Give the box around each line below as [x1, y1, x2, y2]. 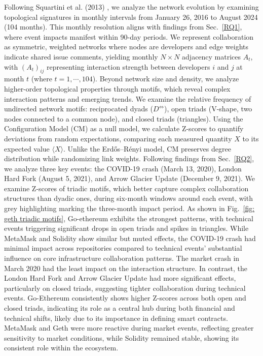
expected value [4, 143, 50, 154]
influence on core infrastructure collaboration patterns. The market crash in [4, 253, 240, 263]
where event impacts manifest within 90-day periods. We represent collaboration [4, 31, 254, 42]
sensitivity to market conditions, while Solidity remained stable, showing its [4, 332, 239, 343]
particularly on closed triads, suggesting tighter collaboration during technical [4, 282, 246, 293]
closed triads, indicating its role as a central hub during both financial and [4, 303, 235, 313]
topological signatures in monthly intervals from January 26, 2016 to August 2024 [4, 11, 258, 22]
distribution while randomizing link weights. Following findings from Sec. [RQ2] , [4, 153, 254, 164]
